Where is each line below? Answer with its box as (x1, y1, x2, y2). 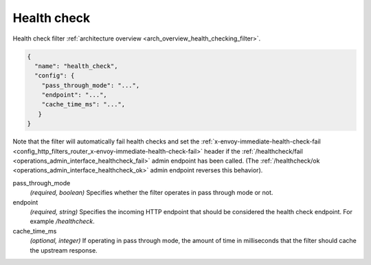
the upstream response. (30, 246, 98, 254)
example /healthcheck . (30, 217, 95, 226)
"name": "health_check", (34, 62, 118, 70)
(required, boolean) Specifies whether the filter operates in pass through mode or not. (30, 189, 273, 197)
